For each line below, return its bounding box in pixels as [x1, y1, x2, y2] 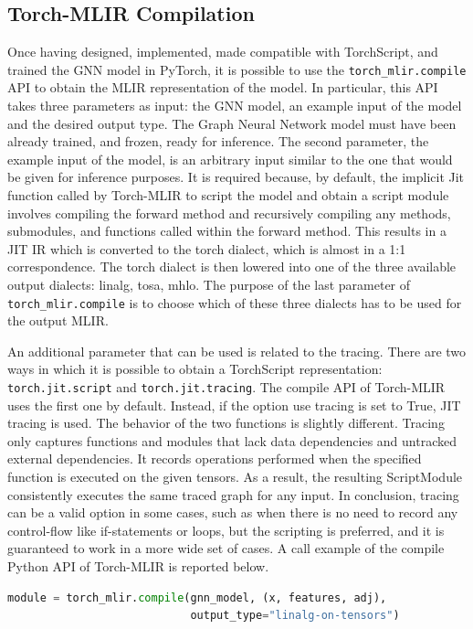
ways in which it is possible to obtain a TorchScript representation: [7, 359, 383, 378]
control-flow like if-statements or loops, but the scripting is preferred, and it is [7, 520, 445, 539]
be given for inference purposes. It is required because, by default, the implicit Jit [7, 167, 465, 187]
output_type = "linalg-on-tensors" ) [190, 609, 400, 623]
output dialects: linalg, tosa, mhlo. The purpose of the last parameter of [7, 274, 411, 293]
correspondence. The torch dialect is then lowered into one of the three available [7, 257, 457, 276]
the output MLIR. [7, 311, 109, 330]
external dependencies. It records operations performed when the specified [7, 449, 422, 468]
